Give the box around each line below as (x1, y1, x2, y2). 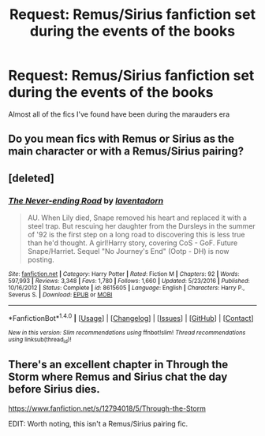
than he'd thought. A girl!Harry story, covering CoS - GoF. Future (27, 238, 238, 248)
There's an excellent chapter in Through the (8, 358, 229, 371)
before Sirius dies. (8, 382, 100, 396)
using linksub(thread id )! (8, 335, 72, 345)
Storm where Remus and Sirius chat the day (8, 371, 228, 384)
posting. (27, 255, 55, 265)
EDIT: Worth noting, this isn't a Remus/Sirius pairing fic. (8, 419, 188, 428)
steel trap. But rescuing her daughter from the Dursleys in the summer (27, 222, 256, 231)
